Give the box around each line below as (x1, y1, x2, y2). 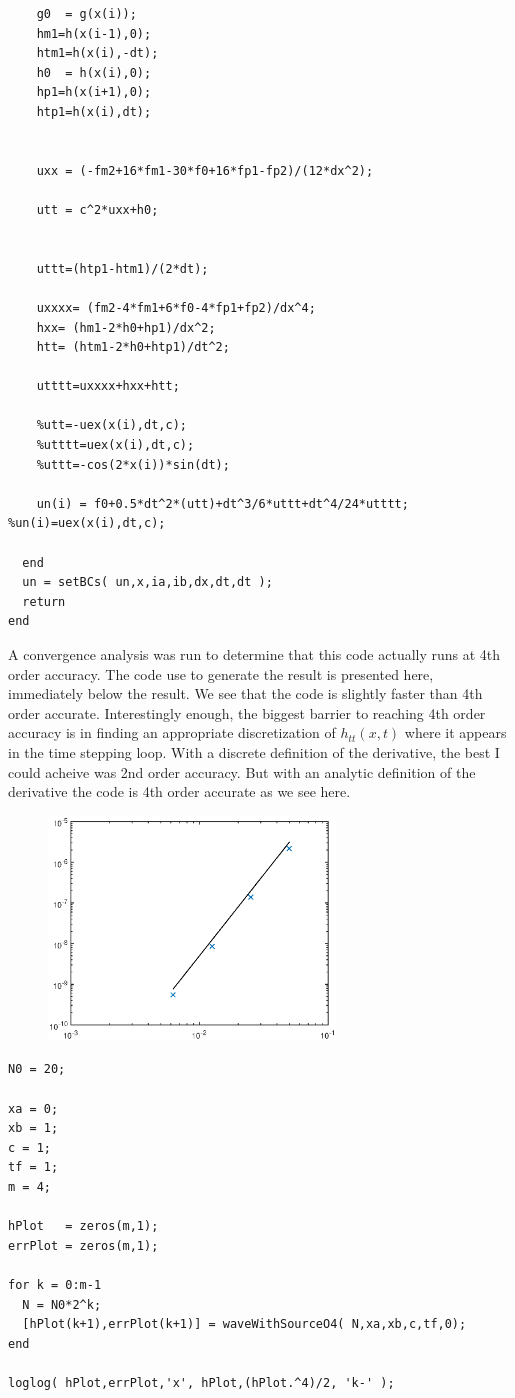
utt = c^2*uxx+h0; (36, 202, 159, 217)
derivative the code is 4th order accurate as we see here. (8, 781, 351, 802)
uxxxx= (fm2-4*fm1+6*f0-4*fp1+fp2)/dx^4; (36, 300, 316, 315)
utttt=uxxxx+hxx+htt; (36, 379, 180, 394)
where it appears (404, 722, 507, 743)
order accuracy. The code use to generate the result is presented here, (8, 663, 434, 684)
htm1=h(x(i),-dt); (36, 46, 159, 61)
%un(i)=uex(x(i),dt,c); (8, 516, 166, 531)
